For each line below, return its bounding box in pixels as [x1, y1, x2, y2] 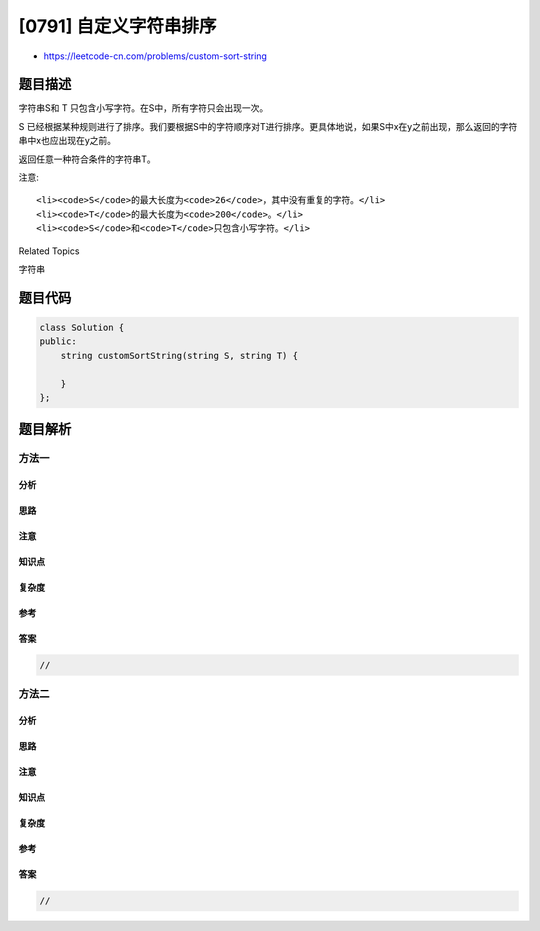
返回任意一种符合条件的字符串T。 [18, 153, 157, 165]
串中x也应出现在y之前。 [18, 135, 117, 147]
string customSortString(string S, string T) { [60, 350, 299, 361]
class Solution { [39, 321, 125, 333]
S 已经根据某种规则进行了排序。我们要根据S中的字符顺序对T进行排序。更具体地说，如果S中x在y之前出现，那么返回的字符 [18, 120, 518, 132]
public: [39, 336, 77, 347]
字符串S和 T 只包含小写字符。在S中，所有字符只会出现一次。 [18, 102, 269, 114]
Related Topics [18, 245, 80, 257]
